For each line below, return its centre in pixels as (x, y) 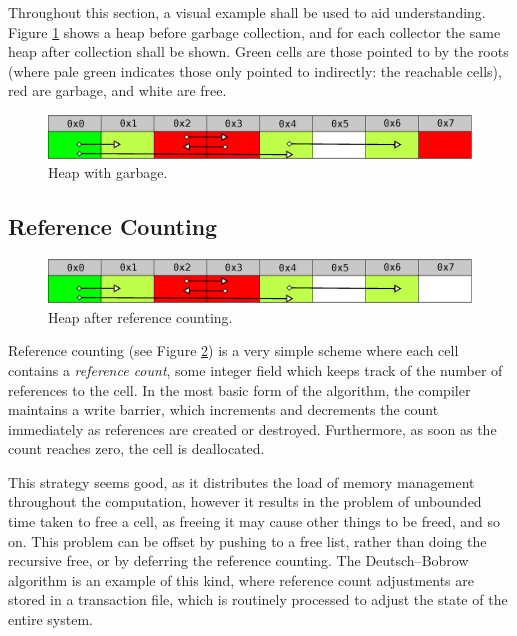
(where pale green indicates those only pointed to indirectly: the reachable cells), (255, 70)
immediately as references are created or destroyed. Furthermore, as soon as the (252, 428)
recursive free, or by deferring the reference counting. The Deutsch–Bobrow (238, 560)
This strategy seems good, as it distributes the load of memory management (241, 481)
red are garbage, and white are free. (117, 90)
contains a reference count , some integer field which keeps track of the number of (255, 369)
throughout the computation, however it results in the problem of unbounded (245, 501)
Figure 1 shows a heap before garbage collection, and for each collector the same (254, 31)
